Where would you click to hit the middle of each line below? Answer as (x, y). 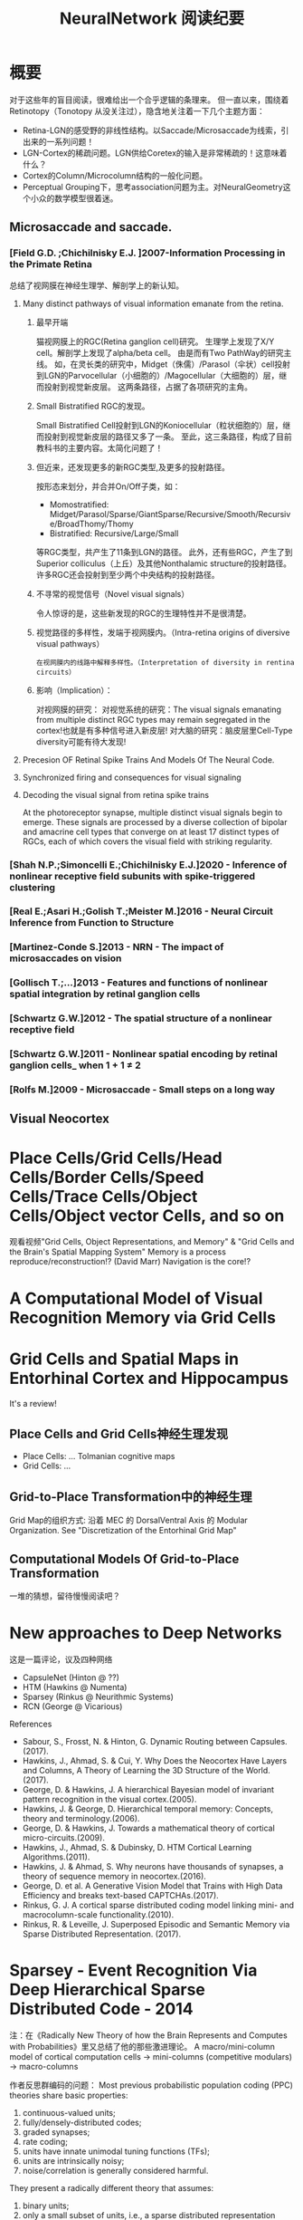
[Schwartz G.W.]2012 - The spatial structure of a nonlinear (141, 1018)
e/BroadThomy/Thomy (91, 524)
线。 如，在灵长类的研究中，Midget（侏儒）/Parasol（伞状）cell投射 (163, 364)
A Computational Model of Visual (136, 1298)
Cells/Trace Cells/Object (104, 1196)
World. (258, 1770)
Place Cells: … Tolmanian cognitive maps (99, 1456)
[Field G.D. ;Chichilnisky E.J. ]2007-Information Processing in (147, 253)
